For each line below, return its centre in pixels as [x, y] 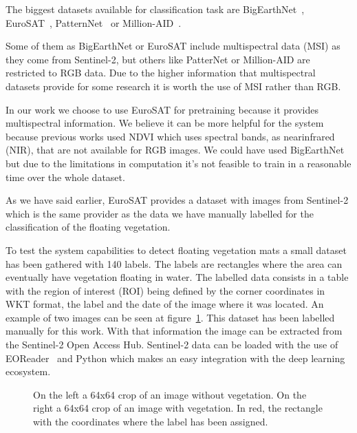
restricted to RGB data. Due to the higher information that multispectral [161, 73]
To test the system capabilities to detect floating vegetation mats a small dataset [176, 250]
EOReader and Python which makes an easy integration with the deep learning [175, 358]
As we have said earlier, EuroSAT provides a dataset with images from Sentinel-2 [177, 200]
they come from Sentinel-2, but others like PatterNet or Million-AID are [158, 59]
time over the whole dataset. [65, 177]
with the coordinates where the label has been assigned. [151, 422]
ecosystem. [28, 371]
